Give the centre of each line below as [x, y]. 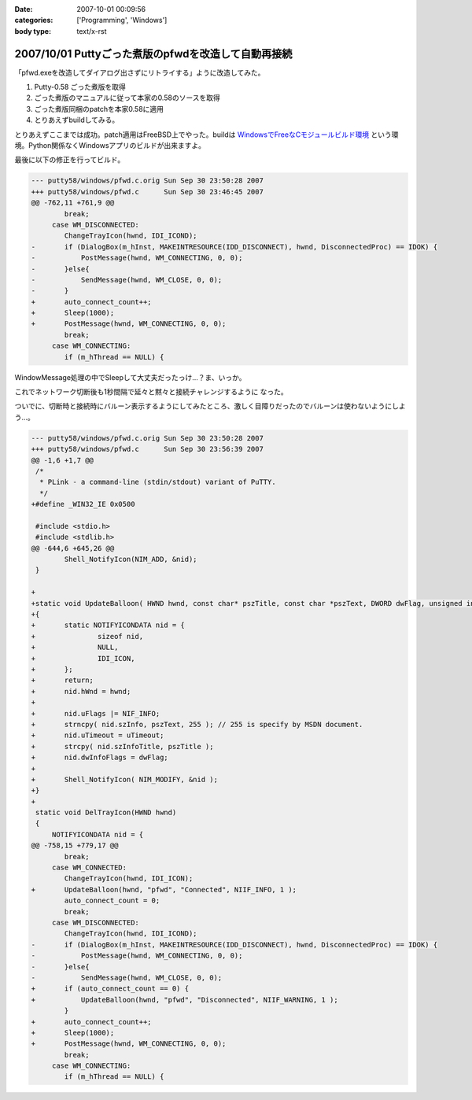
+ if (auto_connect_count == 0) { [110, 989]
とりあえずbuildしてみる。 [77, 120]
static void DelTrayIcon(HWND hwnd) [106, 813]
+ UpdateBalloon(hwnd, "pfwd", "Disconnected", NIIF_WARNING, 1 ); [184, 1000]
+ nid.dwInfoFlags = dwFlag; [100, 758]
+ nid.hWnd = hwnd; [81, 691]
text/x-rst [92, 31]
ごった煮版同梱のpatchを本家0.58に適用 [99, 109]
